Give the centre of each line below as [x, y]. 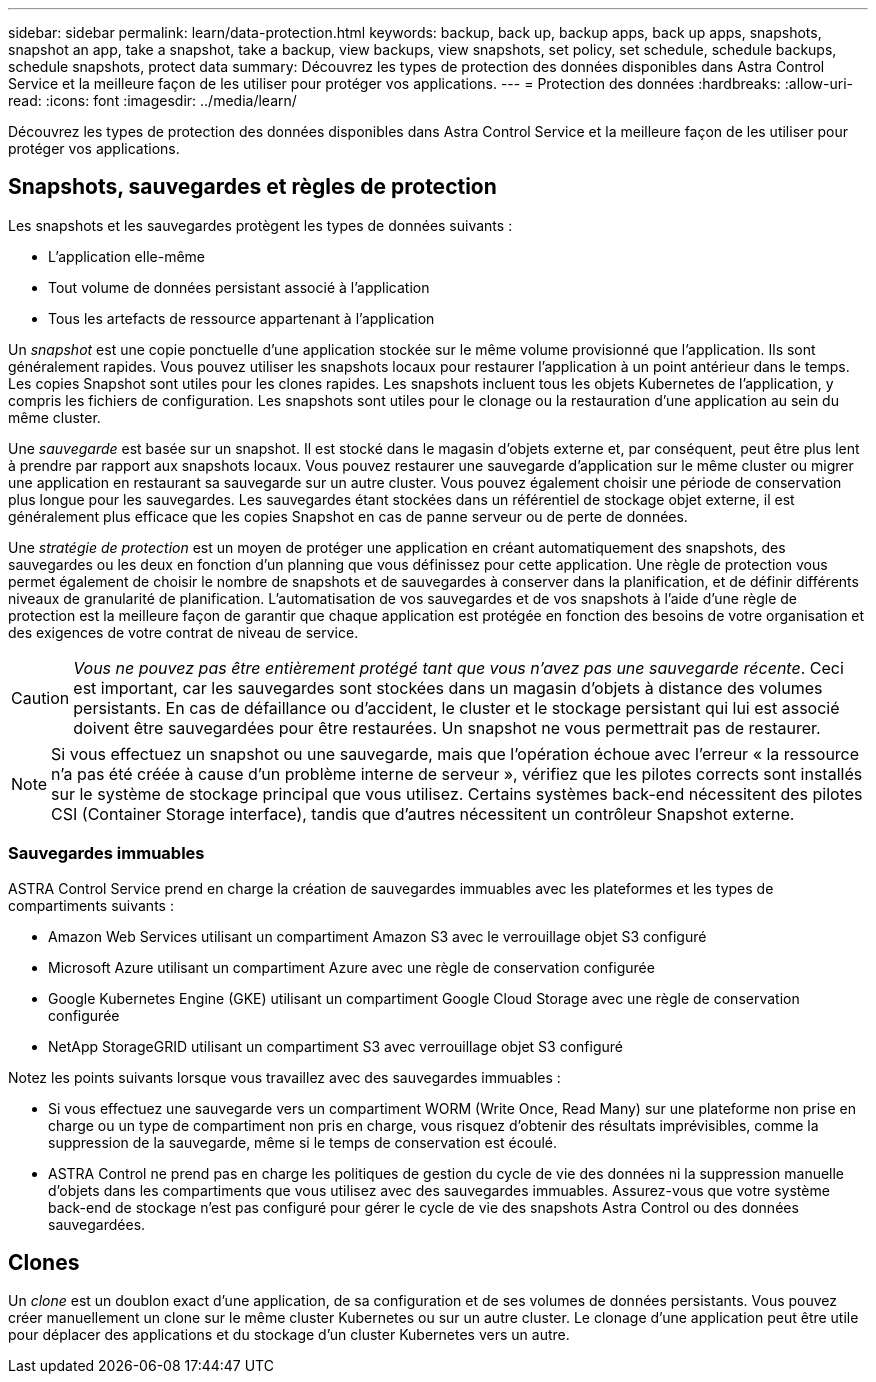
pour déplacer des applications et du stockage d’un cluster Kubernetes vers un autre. [289, 1335]
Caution [40, 697]
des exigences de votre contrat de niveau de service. [183, 632]
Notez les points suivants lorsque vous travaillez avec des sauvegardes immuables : [284, 1077]
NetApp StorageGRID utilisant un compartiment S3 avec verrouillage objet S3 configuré [335, 1046]
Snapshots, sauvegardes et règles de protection [252, 187]
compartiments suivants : [91, 905]
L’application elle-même [126, 256]
